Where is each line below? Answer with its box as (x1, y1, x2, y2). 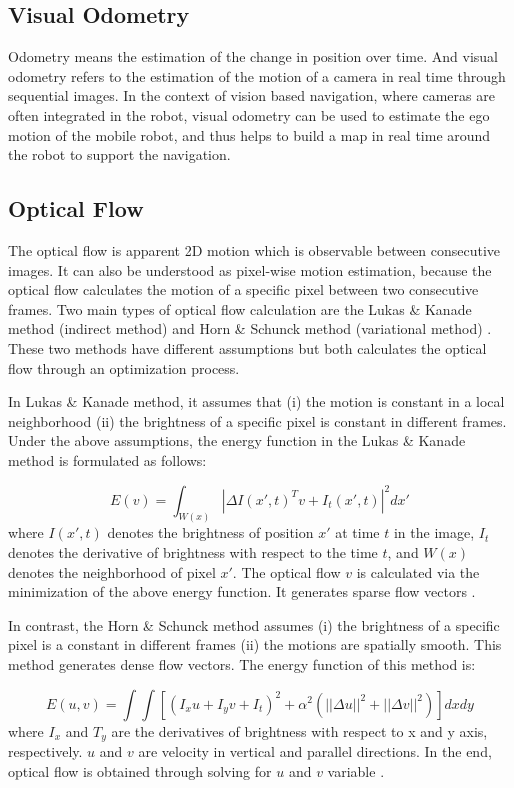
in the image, (393, 522, 475, 543)
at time (335, 522, 380, 543)
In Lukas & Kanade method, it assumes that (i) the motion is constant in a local (8, 391, 505, 412)
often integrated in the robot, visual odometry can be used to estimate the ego (8, 104, 490, 125)
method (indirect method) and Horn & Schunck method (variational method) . (8, 318, 492, 339)
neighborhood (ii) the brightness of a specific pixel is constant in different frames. (8, 410, 507, 431)
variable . (327, 760, 385, 781)
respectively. (8, 740, 83, 761)
